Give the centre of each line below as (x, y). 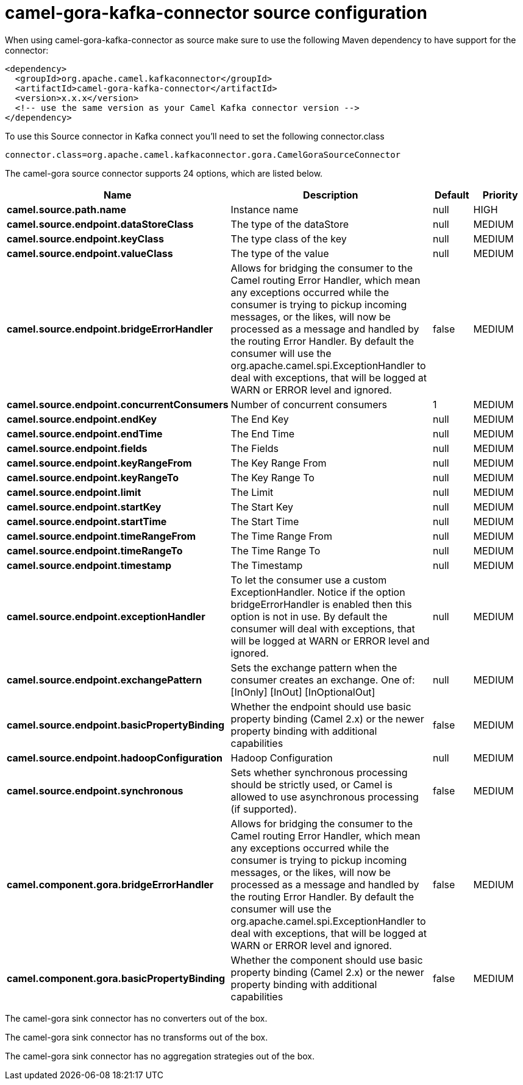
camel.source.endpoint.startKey (84, 507)
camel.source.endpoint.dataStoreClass (100, 224)
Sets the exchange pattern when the (314, 667)
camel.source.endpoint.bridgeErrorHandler (110, 329)
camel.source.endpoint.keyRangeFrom (99, 463)
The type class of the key (289, 239)
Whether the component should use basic (327, 960)
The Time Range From (281, 536)
